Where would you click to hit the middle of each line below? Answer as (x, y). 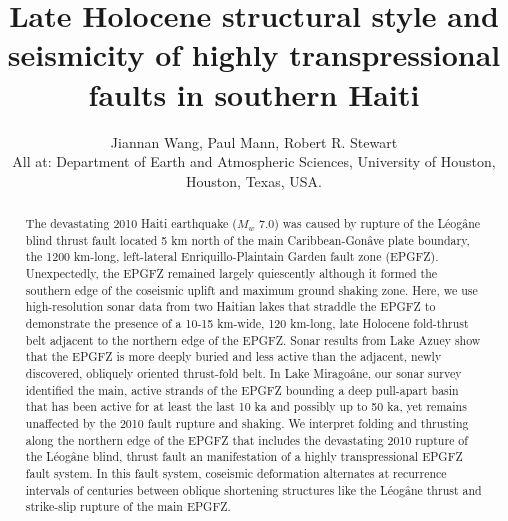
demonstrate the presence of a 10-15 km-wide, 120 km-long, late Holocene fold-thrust (247, 323)
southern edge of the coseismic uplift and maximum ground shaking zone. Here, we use (251, 289)
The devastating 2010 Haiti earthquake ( (131, 223)
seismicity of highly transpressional (254, 54)
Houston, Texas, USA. (254, 180)
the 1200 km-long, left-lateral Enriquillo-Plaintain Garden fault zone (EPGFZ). (232, 256)
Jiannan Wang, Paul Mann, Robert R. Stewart (254, 141)
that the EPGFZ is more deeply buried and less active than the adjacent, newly (233, 356)
